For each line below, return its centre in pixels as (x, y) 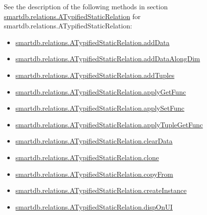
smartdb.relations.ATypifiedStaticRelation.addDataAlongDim (108, 59)
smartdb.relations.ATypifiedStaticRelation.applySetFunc (100, 108)
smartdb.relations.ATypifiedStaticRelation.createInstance (101, 190)
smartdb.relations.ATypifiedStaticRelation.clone (87, 157)
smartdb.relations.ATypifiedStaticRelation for (72, 16)
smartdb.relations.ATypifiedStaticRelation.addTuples (95, 75)
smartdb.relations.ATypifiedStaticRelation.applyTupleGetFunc (109, 124)
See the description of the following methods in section (86, 6)
